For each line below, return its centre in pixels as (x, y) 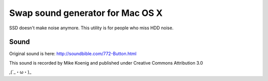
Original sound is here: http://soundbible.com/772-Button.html (73, 54)
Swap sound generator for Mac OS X (86, 13)
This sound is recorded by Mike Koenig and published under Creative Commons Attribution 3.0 (106, 63)
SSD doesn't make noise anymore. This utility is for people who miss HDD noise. (91, 28)
